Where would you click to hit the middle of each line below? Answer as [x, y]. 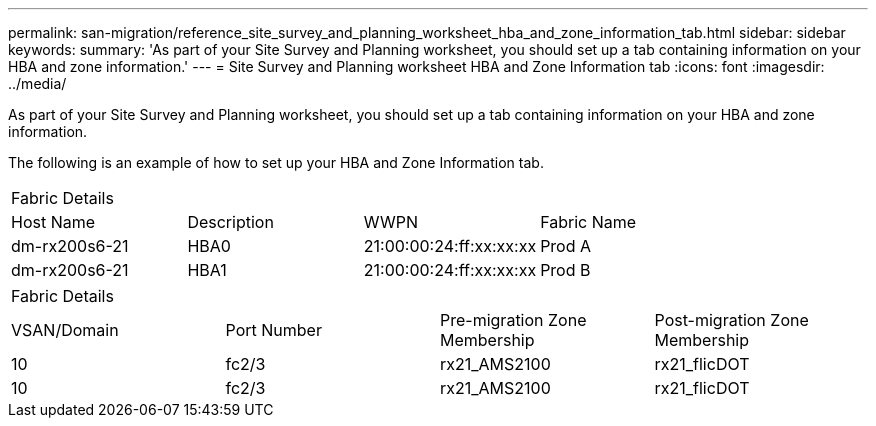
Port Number [273, 330]
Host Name [53, 222]
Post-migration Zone [731, 320]
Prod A [566, 246]
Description [230, 222]
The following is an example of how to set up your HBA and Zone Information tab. [276, 162]
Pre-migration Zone [513, 320]
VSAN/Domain [65, 330]
